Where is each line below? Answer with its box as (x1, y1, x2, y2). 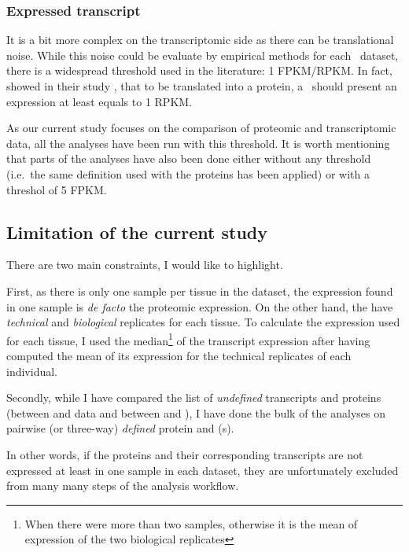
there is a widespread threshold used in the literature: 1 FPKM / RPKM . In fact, (6, 62, 392, 79)
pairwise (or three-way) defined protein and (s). (6, 420, 234, 436)
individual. (6, 362, 57, 379)
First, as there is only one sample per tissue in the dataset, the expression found (6, 282, 393, 299)
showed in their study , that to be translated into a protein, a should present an (6, 78, 397, 94)
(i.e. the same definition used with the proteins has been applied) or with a (6, 165, 370, 182)
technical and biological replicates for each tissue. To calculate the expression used (6, 314, 400, 330)
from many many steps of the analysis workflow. (6, 477, 239, 494)
